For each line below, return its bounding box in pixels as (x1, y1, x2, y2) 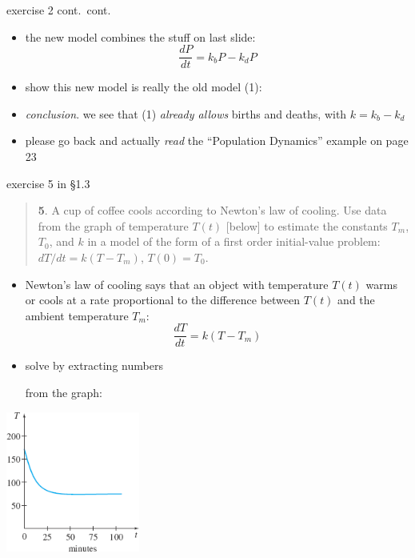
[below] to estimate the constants (225, 217, 388, 234)
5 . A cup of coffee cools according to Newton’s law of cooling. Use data (38, 202, 387, 219)
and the (337, 291, 375, 308)
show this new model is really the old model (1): (25, 78, 262, 95)
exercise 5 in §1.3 (6, 175, 90, 191)
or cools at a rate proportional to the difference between (25, 291, 301, 308)
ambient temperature (25, 307, 129, 323)
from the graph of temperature (38, 217, 189, 234)
